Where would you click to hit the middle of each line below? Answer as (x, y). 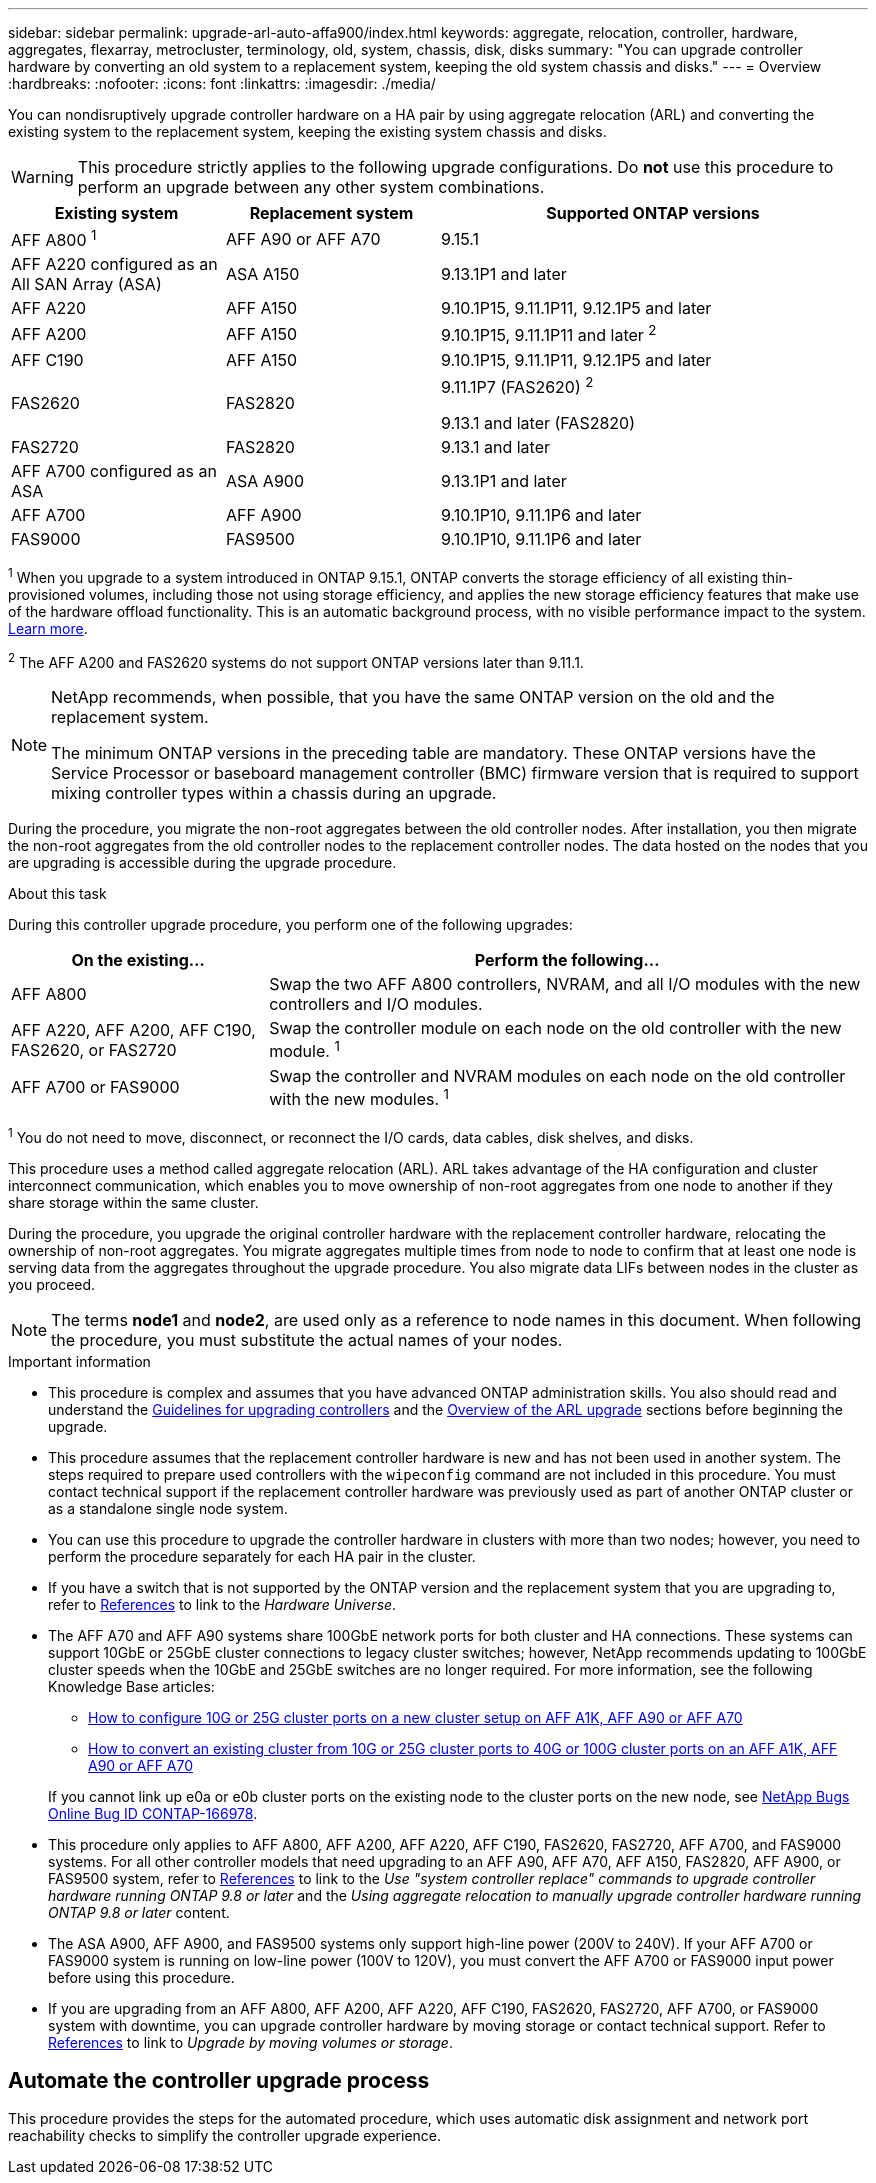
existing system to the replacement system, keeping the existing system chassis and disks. (307, 131)
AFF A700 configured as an (114, 470)
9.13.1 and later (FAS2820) (538, 422)
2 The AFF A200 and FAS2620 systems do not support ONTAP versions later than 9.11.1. (296, 660)
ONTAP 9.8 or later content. (139, 1912)
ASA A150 (263, 274)
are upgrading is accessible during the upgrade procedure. (202, 863)
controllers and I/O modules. (376, 1004)
